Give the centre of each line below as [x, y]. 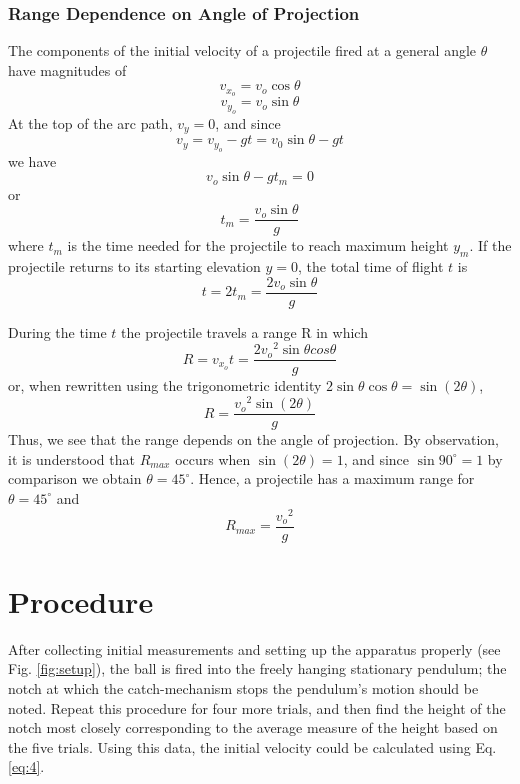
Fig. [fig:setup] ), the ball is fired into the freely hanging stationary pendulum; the [257, 668]
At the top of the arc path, [90, 122]
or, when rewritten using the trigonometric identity [165, 385]
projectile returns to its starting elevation [134, 266]
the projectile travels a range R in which [244, 331]
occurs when [213, 458]
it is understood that [71, 458]
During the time [57, 331]
